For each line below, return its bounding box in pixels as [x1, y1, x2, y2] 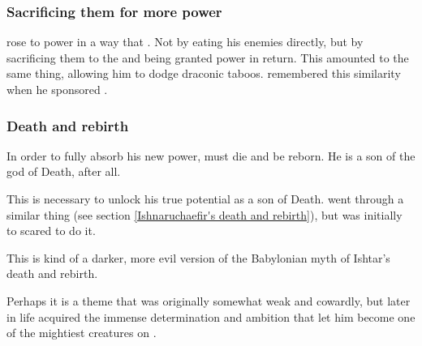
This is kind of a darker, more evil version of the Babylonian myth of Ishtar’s [6, 249, 390, 266]
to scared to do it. [6, 222, 96, 239]
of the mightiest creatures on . [6, 324, 157, 341]
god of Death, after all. [6, 163, 121, 180]
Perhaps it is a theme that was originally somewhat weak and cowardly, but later [6, 292, 411, 309]
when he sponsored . [6, 81, 108, 97]
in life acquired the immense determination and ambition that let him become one [6, 308, 416, 325]
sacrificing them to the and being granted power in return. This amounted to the [6, 49, 409, 66]
